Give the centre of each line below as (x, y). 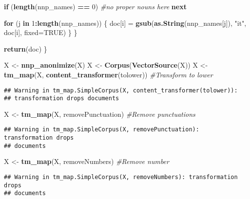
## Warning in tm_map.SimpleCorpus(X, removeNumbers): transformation (121, 177)
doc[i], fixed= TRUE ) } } (41, 32)
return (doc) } (26, 48)
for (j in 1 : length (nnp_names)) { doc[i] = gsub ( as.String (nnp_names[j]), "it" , (125, 23)
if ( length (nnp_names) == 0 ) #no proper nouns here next (95, 6)
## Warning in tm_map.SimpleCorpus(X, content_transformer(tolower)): (121, 90)
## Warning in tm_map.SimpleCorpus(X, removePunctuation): (102, 130)
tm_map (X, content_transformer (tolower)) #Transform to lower (108, 74)
